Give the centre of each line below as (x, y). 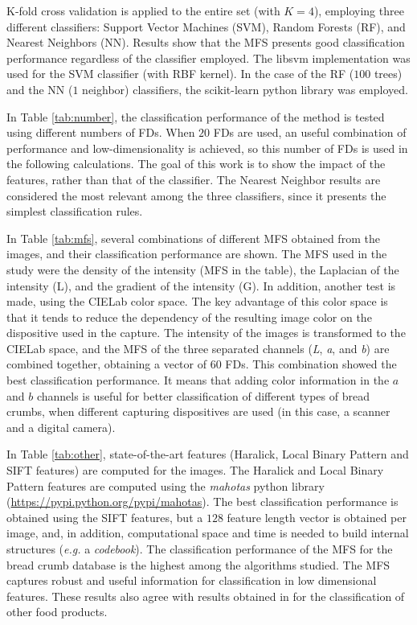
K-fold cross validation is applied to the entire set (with (143, 10)
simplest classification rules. (75, 211)
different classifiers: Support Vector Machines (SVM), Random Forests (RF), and (206, 26)
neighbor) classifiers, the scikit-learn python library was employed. (245, 89)
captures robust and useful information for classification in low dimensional (192, 580)
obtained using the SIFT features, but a (105, 517)
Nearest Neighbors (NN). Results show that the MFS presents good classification (206, 42)
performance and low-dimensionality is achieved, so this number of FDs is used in (207, 148)
